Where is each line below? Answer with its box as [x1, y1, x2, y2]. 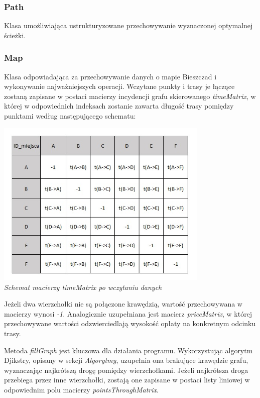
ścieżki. [4, 30, 26, 40]
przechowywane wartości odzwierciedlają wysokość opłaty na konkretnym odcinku [4, 318, 256, 329]
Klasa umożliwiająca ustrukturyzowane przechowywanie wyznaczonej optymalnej [4, 20, 253, 31]
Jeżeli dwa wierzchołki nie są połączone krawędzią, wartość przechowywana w [4, 298, 242, 309]
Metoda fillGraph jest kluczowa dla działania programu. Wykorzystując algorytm [4, 345, 253, 355]
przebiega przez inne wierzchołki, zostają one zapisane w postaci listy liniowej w [4, 374, 250, 385]
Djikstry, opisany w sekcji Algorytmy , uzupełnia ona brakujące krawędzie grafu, [4, 355, 248, 365]
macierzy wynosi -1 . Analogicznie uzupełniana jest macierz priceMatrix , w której [4, 308, 252, 319]
